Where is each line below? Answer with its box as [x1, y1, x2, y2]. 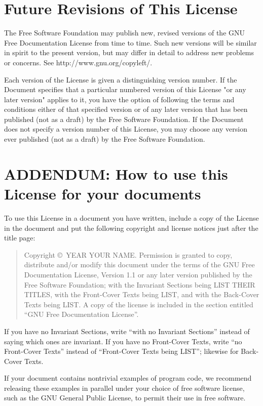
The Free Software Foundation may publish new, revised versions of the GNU [4, 27, 245, 38]
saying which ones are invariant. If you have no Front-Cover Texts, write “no [4, 336, 242, 346]
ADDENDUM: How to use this [4, 163, 228, 184]
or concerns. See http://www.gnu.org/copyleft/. [4, 57, 153, 67]
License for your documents [4, 183, 201, 204]
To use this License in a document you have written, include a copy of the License [4, 212, 259, 223]
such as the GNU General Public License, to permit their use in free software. [4, 392, 246, 403]
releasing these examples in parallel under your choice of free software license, [4, 382, 245, 393]
